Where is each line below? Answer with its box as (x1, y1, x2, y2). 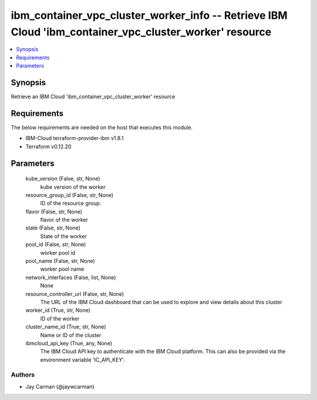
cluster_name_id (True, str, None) (25, 324, 106, 331)
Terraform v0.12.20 (25, 143, 72, 150)
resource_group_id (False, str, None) (25, 191, 114, 198)
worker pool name (40, 265, 85, 273)
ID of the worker (40, 315, 80, 322)
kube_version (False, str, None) (25, 175, 100, 182)
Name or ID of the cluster (40, 331, 102, 338)
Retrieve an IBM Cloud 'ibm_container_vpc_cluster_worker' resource (11, 93, 176, 100)
